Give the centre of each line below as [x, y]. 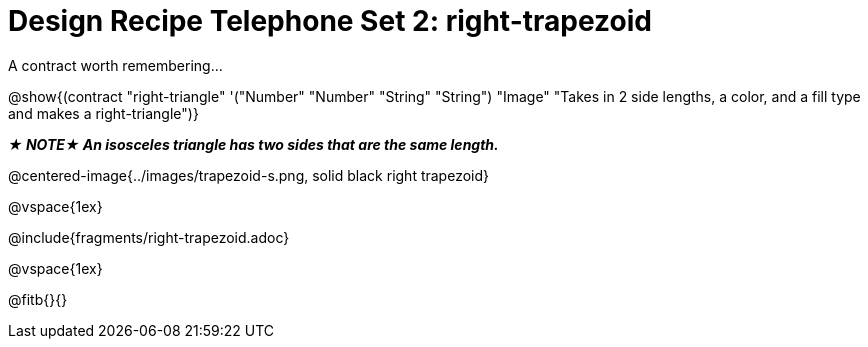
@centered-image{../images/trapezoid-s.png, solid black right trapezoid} [248, 175]
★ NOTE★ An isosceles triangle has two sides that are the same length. [253, 144]
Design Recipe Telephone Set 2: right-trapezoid [330, 21]
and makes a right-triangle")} [103, 113]
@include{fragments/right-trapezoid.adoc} [149, 237]
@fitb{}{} [38, 299]
